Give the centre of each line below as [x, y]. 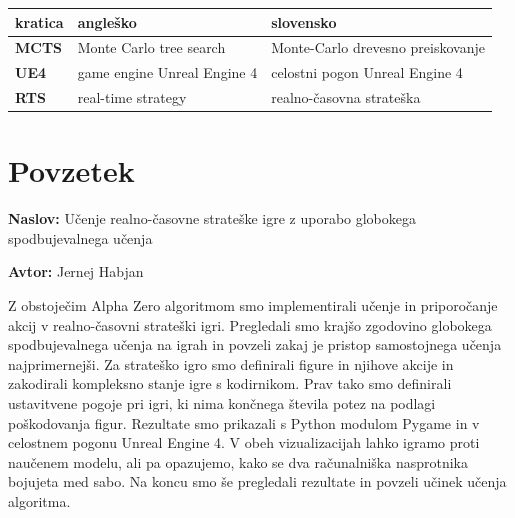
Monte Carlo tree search [151, 47]
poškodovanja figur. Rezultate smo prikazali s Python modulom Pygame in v [244, 422]
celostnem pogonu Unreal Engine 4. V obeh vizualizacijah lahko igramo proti [244, 442]
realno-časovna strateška [346, 97]
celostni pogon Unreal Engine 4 [367, 72]
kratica [39, 21]
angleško [107, 21]
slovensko [304, 21]
